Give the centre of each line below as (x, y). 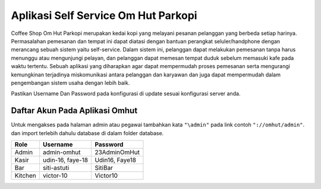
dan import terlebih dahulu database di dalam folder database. (87, 133)
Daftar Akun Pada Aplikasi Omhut (74, 110)
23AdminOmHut (117, 152)
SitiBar (104, 168)
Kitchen (26, 175)
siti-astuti (56, 168)
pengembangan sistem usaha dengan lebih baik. (70, 82)
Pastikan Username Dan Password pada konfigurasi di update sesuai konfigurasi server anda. (126, 94)
